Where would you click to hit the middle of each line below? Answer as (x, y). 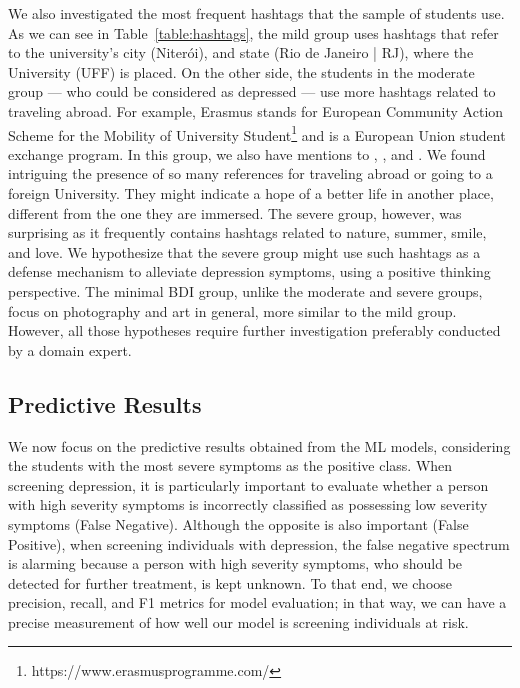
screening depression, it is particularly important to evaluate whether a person (248, 484)
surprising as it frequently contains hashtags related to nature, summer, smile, (247, 232)
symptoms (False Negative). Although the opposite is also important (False (238, 523)
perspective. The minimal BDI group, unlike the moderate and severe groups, (245, 290)
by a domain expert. (70, 349)
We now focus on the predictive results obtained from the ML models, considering (259, 445)
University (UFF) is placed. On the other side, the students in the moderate (241, 71)
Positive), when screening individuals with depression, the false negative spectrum (259, 543)
